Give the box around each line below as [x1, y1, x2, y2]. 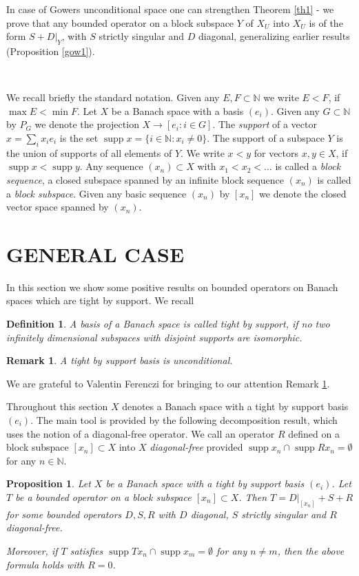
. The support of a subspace [207, 130, 325, 145]
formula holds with [6, 557, 85, 571]
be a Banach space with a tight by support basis [105, 476, 305, 491]
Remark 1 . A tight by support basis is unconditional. [6, 353, 233, 367]
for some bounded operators [6, 506, 122, 521]
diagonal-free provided [150, 440, 243, 454]
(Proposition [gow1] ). [6, 43, 95, 58]
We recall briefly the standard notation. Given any [6, 90, 220, 105]
